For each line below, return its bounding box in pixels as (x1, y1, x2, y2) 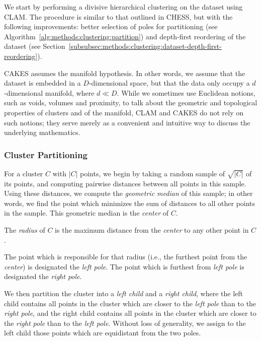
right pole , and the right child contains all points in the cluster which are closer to (4, 308, 256, 318)
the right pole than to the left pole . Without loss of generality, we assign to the (4, 317, 246, 328)
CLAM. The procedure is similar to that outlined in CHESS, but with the (4, 11, 233, 22)
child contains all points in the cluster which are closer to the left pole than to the (4, 298, 256, 308)
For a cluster (4, 168, 43, 178)
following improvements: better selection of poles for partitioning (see (4, 21, 218, 32)
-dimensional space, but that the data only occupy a (89, 78, 250, 88)
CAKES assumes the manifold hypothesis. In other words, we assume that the (4, 67, 245, 78)
